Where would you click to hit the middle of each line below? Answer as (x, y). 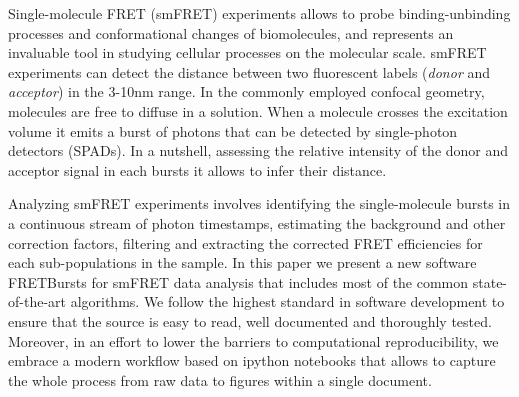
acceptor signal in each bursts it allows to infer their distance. (197, 169)
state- (490, 281)
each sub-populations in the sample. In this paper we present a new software (242, 262)
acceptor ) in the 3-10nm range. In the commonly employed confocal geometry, (246, 91)
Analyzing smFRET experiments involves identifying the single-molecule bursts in (259, 203)
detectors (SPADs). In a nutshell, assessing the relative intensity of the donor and (258, 150)
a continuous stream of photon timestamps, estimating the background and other (257, 222)
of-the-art (37, 301)
